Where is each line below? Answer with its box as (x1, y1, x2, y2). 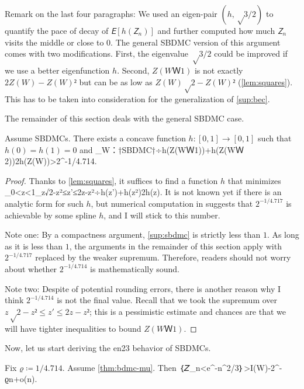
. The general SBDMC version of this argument (110, 36, 281, 48)
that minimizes (227, 174, 281, 186)
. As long (267, 228, 299, 241)
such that (258, 131, 292, 144)
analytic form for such (5, 197, 84, 209)
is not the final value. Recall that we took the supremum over (57, 294, 278, 306)
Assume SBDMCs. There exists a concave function (5, 131, 186, 144)
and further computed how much (157, 25, 275, 36)
